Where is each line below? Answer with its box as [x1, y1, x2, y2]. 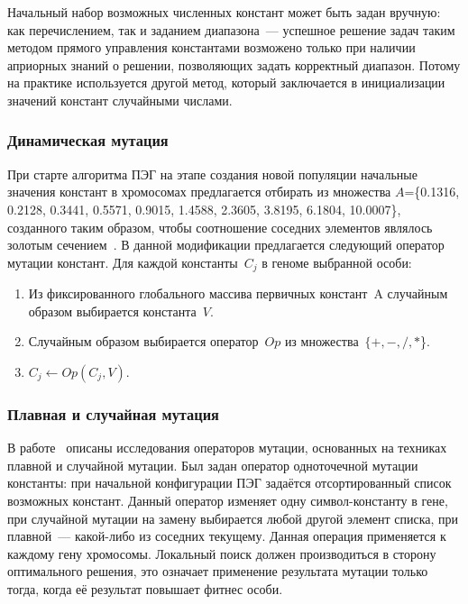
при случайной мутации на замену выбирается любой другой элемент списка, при [7, 508, 459, 527]
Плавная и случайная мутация [7, 402, 219, 425]
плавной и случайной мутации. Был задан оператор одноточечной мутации [7, 455, 418, 474]
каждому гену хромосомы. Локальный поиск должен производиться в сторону [7, 544, 436, 563]
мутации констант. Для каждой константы [7, 252, 238, 271]
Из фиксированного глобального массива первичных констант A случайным [28, 284, 448, 303]
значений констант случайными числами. [7, 90, 233, 109]
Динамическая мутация [7, 129, 169, 151]
